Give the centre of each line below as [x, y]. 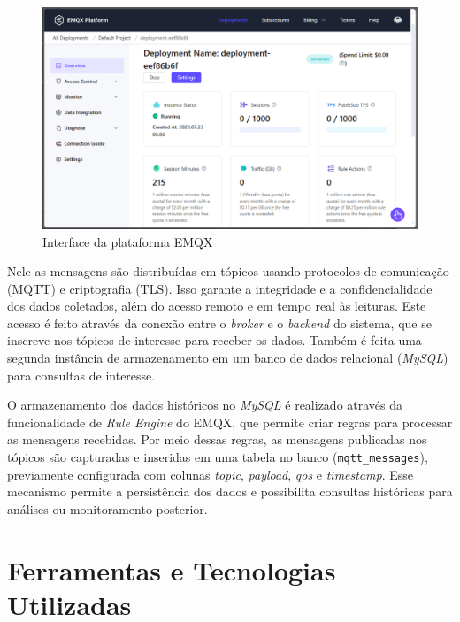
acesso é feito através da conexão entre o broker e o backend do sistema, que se [219, 323]
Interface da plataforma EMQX [128, 241]
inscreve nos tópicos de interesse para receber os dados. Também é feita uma [215, 340]
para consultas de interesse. [81, 375]
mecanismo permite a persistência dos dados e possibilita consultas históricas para [230, 491]
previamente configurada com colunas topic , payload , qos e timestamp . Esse [211, 474]
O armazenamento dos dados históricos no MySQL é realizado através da [205, 405]
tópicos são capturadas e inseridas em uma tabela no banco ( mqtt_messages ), [218, 457]
